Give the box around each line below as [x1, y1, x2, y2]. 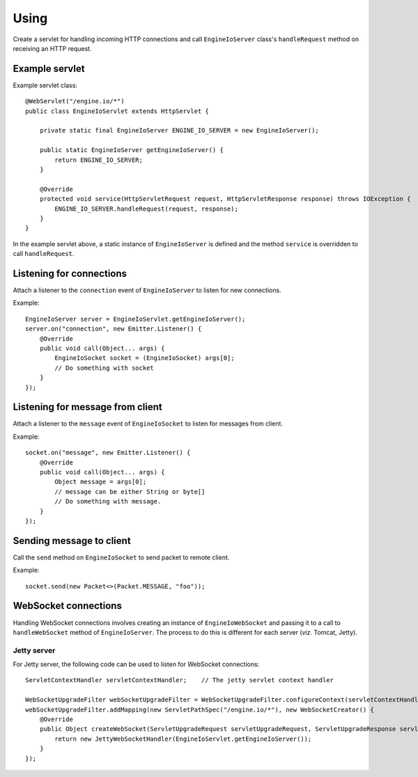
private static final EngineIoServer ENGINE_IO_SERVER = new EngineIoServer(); [39, 126, 320, 135]
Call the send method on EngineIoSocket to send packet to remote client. [13, 553, 230, 561]
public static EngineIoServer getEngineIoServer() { [39, 146, 224, 154]
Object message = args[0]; [54, 478, 147, 486]
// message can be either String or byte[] [54, 488, 206, 495]
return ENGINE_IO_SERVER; [54, 156, 143, 164]
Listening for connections [13, 267, 127, 279]
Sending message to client [13, 534, 132, 547]
